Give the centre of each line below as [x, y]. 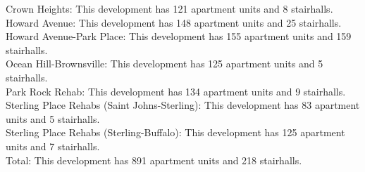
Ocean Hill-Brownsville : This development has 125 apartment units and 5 [165, 64]
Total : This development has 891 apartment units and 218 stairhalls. [154, 160]
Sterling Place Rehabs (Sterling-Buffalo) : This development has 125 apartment [175, 132]
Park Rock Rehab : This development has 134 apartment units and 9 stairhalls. [176, 91]
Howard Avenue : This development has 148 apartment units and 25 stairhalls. [174, 22]
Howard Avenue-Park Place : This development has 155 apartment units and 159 [179, 36]
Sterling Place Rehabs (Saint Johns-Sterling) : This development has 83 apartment [183, 105]
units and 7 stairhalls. [53, 146]
